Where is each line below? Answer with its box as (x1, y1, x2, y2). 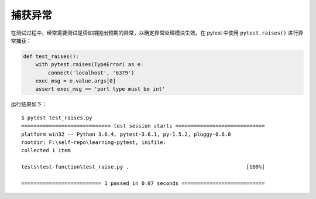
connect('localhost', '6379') (47, 69, 135, 76)
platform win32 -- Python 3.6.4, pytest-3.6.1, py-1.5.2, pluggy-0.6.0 (21, 131, 231, 138)
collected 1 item (21, 147, 71, 154)
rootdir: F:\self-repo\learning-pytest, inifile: (21, 139, 167, 146)
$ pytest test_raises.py (21, 114, 92, 121)
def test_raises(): (23, 53, 79, 60)
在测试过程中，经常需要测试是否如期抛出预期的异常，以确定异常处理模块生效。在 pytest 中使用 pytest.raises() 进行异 (11, 29, 304, 36)
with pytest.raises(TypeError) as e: (35, 61, 144, 68)
